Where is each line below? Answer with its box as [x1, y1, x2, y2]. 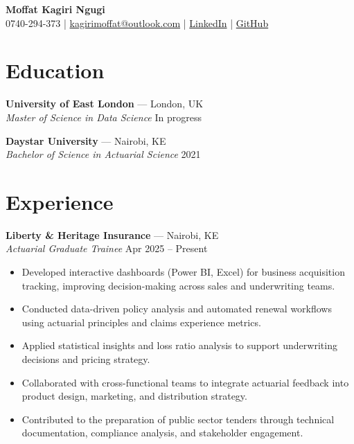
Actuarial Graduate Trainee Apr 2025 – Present [6, 241, 208, 256]
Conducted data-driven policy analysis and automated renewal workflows [21, 301, 332, 316]
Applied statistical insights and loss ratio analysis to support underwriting [21, 338, 337, 353]
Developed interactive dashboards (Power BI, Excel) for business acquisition [21, 265, 345, 278]
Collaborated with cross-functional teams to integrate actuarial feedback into [21, 375, 349, 389]
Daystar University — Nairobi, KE [6, 133, 166, 148]
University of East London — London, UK [6, 96, 204, 111]
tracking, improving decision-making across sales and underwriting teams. [21, 278, 335, 292]
